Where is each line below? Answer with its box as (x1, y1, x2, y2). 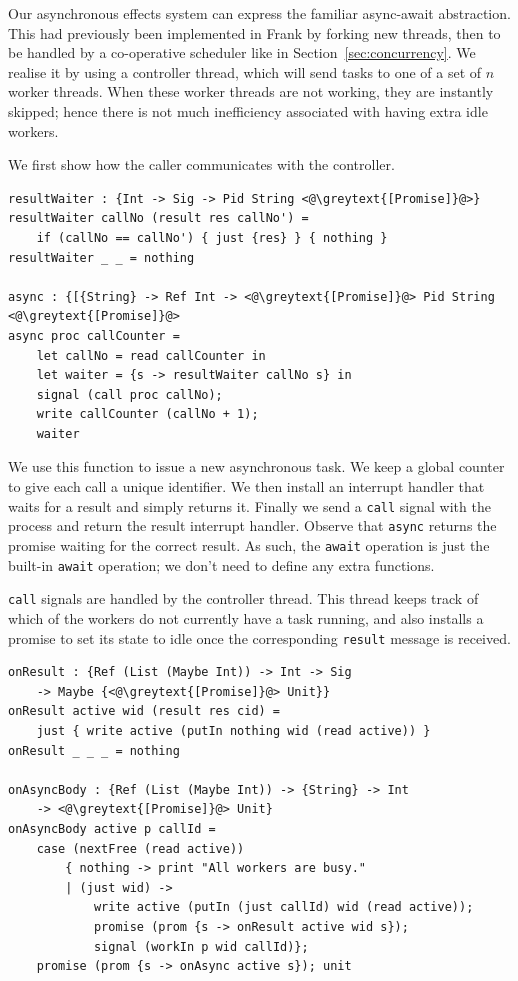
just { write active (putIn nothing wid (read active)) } (36, 723, 431, 738)
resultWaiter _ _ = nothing (8, 250, 195, 265)
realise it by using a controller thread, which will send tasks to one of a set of (8, 61, 482, 82)
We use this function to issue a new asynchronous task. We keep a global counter (8, 456, 505, 477)
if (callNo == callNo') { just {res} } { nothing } (36, 230, 388, 245)
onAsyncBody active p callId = (8, 821, 216, 836)
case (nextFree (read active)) (36, 841, 245, 856)
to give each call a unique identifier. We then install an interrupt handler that (8, 476, 485, 497)
